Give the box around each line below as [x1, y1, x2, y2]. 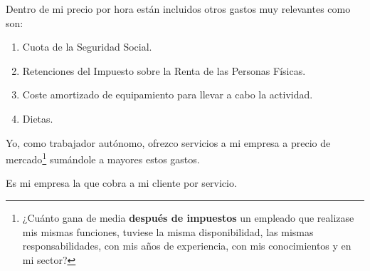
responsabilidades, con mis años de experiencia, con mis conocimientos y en [22, 238, 351, 253]
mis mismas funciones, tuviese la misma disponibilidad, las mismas [22, 224, 314, 239]
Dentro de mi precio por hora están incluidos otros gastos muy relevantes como [6, 1, 351, 16]
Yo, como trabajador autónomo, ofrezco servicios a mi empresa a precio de [6, 135, 331, 150]
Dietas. [22, 111, 53, 126]
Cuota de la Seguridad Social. [22, 39, 152, 54]
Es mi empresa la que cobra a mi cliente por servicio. [6, 175, 237, 190]
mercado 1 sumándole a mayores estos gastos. [6, 150, 200, 166]
